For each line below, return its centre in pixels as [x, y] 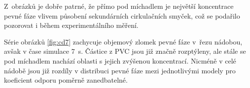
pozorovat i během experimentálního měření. [71, 25]
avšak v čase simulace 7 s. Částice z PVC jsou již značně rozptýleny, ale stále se [125, 51]
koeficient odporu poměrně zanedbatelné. [66, 80]
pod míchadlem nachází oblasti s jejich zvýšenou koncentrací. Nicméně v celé [120, 60]
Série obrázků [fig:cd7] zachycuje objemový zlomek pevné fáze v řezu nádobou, [123, 41]
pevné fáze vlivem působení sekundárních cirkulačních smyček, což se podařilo [122, 15]
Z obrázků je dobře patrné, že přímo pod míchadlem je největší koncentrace [119, 6]
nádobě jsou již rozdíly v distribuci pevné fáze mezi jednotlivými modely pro [120, 70]
